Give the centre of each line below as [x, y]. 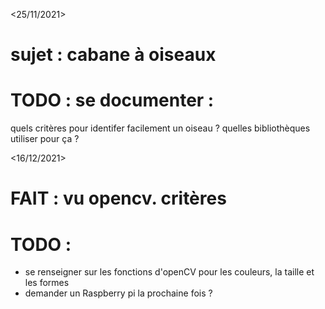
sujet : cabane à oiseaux [113, 55]
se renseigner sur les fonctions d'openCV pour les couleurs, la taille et [169, 272]
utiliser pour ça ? [45, 139]
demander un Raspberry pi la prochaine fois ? [118, 293]
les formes [47, 283]
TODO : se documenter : [112, 100]
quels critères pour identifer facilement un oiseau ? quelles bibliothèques [160, 128]
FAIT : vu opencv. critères [118, 198]
